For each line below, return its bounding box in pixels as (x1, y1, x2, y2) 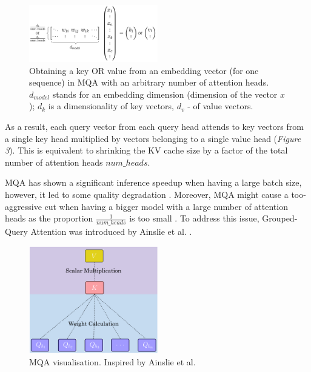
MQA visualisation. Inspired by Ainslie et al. (29, 355, 196, 368)
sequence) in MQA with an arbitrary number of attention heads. (29, 76, 269, 89)
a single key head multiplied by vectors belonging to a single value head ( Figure (5, 132, 301, 144)
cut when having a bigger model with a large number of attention (44, 200, 288, 212)
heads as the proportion (5, 212, 93, 225)
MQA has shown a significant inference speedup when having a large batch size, (5, 176, 302, 189)
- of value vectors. (187, 100, 253, 112)
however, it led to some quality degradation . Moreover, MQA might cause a (5, 188, 289, 200)
